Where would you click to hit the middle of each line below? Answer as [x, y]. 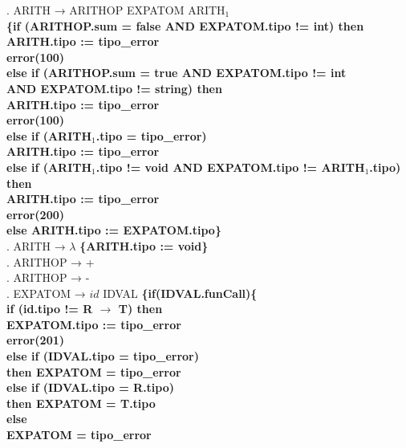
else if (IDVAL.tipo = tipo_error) [103, 356]
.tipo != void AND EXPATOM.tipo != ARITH [230, 167]
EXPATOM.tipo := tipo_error [94, 324]
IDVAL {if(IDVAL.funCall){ [180, 293]
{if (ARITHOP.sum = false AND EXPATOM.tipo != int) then [185, 25]
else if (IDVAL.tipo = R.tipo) [91, 387]
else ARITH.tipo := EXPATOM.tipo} [114, 230]
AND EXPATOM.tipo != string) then [114, 88]
